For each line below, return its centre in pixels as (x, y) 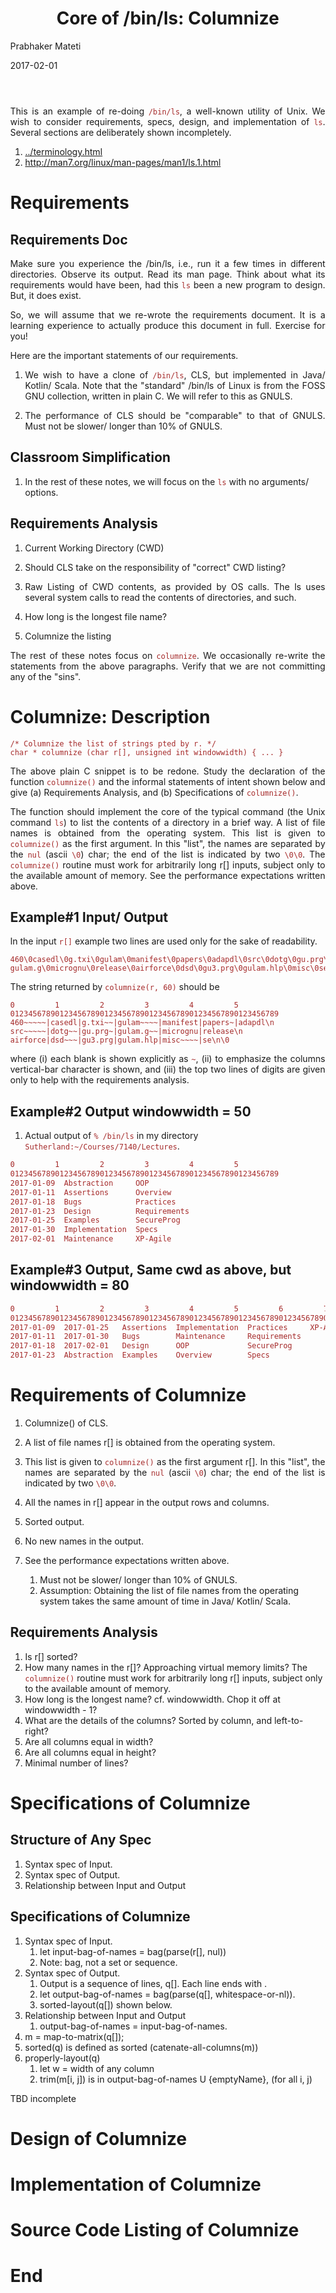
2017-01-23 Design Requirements (100, 1211)
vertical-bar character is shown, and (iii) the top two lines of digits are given (168, 1069)
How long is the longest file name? (96, 616)
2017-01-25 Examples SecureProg (95, 1220)
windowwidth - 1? (61, 1709)
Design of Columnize (99, 2138)
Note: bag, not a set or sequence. (108, 1962)
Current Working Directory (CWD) (94, 548)
